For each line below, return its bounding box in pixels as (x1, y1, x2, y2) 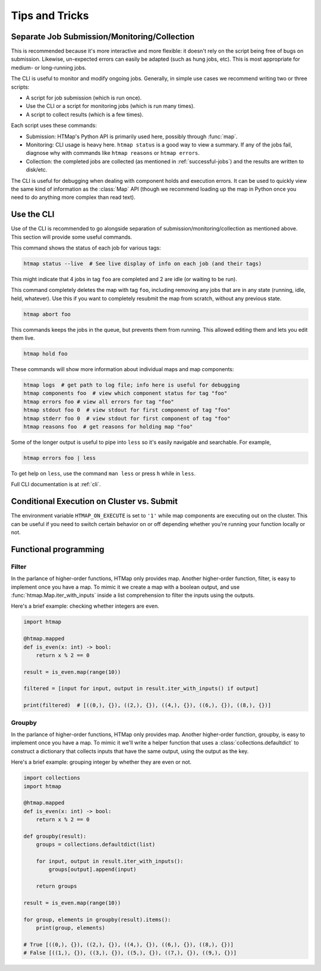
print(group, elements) (36, 925, 105, 932)
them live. (11, 334, 35, 342)
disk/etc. (26, 166, 48, 173)
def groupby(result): (23, 833, 87, 839)
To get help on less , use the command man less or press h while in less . (11, 469, 196, 477)
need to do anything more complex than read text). (11, 194, 136, 201)
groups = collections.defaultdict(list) (36, 841, 156, 848)
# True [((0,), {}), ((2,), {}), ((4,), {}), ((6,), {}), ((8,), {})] (23, 941, 234, 948)
